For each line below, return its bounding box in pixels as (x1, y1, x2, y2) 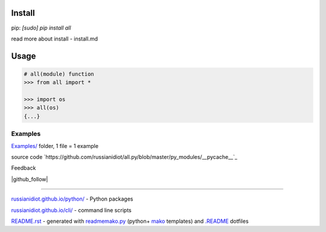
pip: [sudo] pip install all (11, 24, 71, 31)
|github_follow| (11, 175, 48, 182)
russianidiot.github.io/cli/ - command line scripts (11, 206, 132, 214)
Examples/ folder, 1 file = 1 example (11, 142, 99, 149)
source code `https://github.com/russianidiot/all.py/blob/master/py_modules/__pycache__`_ (11, 153, 238, 160)
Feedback (11, 164, 36, 172)
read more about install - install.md (11, 35, 98, 42)
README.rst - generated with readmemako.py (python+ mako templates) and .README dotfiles (11, 217, 249, 225)
